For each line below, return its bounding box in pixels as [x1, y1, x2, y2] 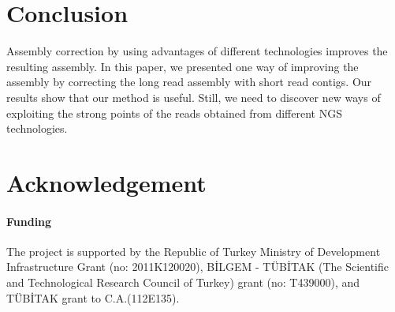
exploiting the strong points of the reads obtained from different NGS [6, 104, 342, 121]
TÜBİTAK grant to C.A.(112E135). [6, 289, 180, 306]
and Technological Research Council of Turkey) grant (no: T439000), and [6, 274, 360, 291]
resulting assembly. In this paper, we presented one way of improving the [6, 58, 359, 74]
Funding [6, 212, 52, 229]
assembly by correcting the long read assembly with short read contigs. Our [6, 73, 372, 90]
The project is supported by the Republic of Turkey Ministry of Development [6, 242, 381, 259]
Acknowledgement [6, 166, 207, 198]
